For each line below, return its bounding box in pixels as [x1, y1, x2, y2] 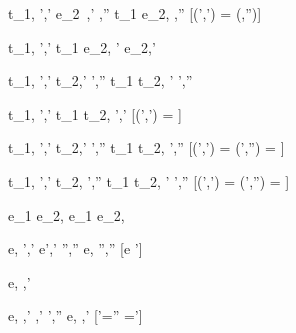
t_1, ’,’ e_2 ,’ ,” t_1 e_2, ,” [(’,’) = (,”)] [8, 3, 262, 23]
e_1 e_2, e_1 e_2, [8, 204, 125, 225]
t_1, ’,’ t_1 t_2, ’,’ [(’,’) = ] [8, 103, 182, 124]
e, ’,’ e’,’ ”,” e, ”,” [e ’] [8, 238, 143, 259]
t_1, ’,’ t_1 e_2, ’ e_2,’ [8, 36, 156, 57]
